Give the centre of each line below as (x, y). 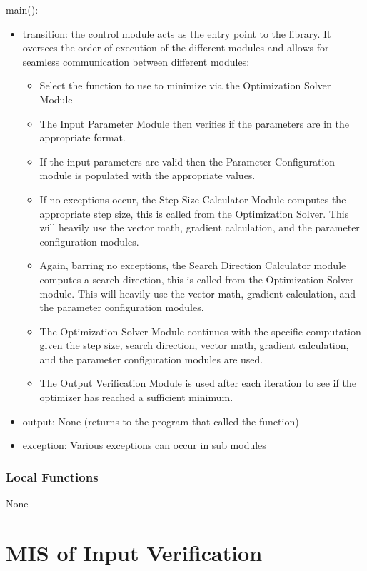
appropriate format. (82, 137)
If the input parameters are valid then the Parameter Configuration (187, 161)
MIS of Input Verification (134, 552)
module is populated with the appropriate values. (147, 175)
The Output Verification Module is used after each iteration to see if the (198, 383)
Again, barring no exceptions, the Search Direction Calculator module (193, 265)
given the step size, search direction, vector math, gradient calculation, (194, 345)
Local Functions (52, 476)
